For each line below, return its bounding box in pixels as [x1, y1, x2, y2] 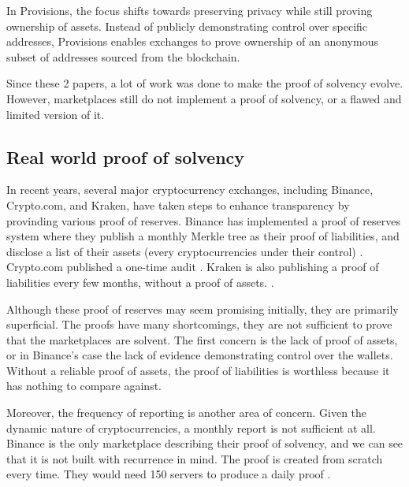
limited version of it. [6, 106, 105, 122]
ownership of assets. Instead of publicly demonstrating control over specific [6, 17, 368, 34]
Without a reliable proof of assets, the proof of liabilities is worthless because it [6, 362, 390, 378]
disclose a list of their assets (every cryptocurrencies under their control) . [6, 243, 363, 259]
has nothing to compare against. [6, 377, 162, 394]
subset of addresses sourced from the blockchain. [6, 48, 240, 65]
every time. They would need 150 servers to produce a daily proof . [6, 466, 331, 482]
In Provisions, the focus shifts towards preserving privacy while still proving [6, 2, 373, 18]
